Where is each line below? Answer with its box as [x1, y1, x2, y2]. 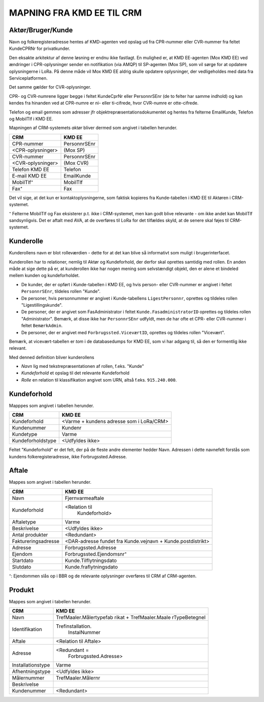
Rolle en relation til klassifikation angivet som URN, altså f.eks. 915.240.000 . [21, 377, 177, 383]
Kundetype [12, 431, 38, 438]
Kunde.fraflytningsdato [65, 563, 118, 570]
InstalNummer [68, 629, 101, 636]
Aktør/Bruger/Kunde [9, 26, 73, 34]
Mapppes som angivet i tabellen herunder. [9, 403, 94, 408]
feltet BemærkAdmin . [21, 323, 63, 329]
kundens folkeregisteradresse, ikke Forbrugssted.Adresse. [9, 453, 127, 459]
